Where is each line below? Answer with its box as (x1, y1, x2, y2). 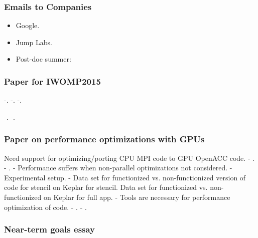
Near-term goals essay (4, 223, 95, 235)
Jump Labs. (16, 37, 52, 47)
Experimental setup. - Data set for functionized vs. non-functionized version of (4, 172, 246, 182)
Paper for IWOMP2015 (4, 75, 101, 87)
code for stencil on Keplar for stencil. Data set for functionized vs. (4, 182, 208, 192)
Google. (16, 20, 40, 31)
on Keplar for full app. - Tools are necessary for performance (43, 192, 230, 202)
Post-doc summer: (16, 54, 71, 64)
